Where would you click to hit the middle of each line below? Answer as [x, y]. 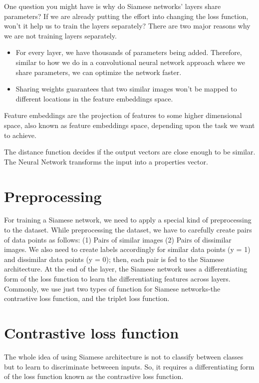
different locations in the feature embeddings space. [94, 98]
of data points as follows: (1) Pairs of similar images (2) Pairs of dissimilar [118, 239]
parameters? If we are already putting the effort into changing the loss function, [126, 16]
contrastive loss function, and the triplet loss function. [87, 298]
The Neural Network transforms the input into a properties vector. [106, 161]
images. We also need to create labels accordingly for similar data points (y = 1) [127, 249]
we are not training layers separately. [60, 35]
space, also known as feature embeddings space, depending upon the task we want [129, 125]
